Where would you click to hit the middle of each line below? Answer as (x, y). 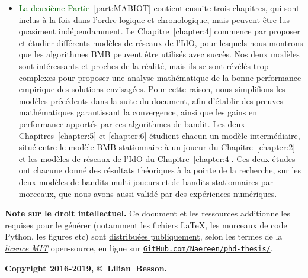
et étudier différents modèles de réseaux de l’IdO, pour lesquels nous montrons (161, 42)
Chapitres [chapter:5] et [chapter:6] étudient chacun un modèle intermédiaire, (159, 135)
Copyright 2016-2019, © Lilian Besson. (86, 268)
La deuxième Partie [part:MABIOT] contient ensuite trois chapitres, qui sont (159, 8)
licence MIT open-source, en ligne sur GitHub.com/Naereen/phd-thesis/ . (139, 248)
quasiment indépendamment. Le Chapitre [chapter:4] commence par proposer (159, 31)
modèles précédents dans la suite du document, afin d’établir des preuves (151, 100)
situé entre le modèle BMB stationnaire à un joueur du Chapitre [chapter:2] (157, 147)
